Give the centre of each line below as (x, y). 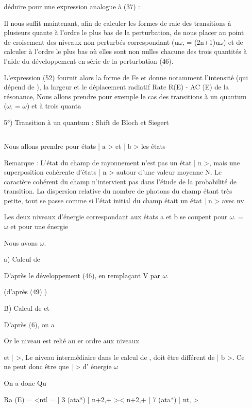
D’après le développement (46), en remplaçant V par (82, 275)
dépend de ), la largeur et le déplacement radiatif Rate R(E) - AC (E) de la (117, 87)
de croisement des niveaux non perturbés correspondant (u (91, 42)
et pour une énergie (39, 226)
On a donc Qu (25, 383)
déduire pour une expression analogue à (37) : (72, 6)
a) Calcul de (22, 259)
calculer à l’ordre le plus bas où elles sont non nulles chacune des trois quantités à (126, 51)
